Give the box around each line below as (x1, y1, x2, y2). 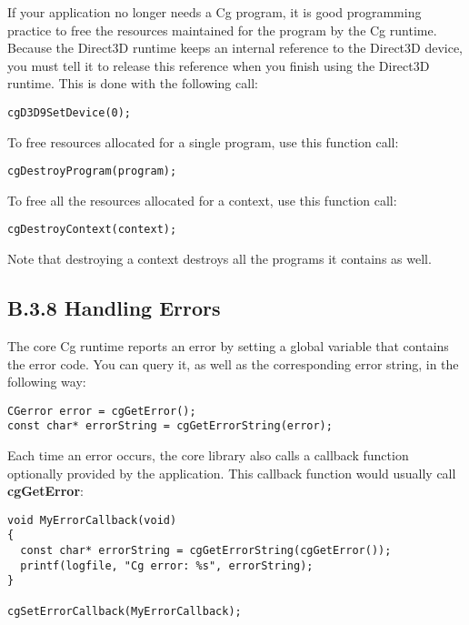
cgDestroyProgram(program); (7, 165, 177, 178)
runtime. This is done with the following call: (7, 74, 258, 93)
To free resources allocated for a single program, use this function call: (7, 132, 399, 151)
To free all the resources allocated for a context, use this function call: (7, 190, 397, 209)
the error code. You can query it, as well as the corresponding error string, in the (7, 354, 459, 373)
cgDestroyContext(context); (7, 223, 177, 237)
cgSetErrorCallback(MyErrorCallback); (7, 604, 242, 618)
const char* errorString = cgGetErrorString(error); (7, 419, 333, 433)
